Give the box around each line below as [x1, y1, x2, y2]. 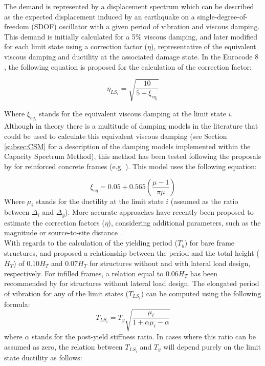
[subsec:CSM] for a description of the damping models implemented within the [4, 140, 251, 151]
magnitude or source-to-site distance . [4, 227, 122, 238]
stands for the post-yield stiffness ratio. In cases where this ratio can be [32, 331, 256, 341]
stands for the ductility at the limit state [36, 196, 164, 207]
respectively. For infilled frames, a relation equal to [4, 268, 164, 278]
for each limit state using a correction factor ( [4, 41, 147, 52]
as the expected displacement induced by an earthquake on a [4, 11, 195, 22]
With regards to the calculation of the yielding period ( [4, 237, 178, 248]
